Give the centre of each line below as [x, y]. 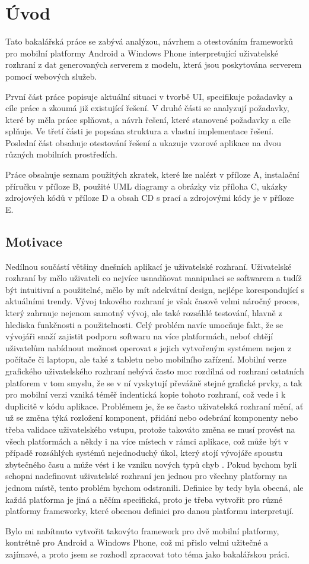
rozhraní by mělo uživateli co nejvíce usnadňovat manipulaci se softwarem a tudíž [154, 278]
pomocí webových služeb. [51, 76]
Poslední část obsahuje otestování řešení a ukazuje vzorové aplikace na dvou [143, 142]
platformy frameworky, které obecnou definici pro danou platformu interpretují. [150, 511]
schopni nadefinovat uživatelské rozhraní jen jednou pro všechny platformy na [146, 476]
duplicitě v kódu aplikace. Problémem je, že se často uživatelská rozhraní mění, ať [154, 406]
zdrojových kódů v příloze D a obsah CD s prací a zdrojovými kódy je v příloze [150, 198]
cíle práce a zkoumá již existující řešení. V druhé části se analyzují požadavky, [147, 108]
